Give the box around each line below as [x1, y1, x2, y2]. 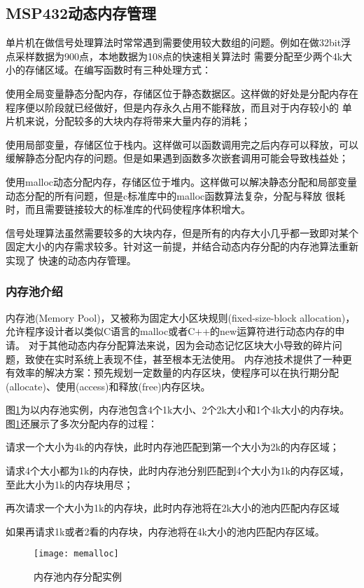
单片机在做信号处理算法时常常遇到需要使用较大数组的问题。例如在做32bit [6, 35, 342, 50]
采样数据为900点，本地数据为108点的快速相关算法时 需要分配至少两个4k [15, 48, 343, 63]
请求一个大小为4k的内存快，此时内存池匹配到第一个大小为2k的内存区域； [6, 439, 339, 454]
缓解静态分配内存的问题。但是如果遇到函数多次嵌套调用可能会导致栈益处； [6, 151, 349, 165]
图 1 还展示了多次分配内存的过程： [6, 416, 157, 430]
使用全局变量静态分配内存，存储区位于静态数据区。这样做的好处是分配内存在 [6, 86, 358, 100]
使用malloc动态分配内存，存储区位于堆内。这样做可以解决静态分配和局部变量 [6, 174, 358, 189]
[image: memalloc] [34, 549, 119, 559]
